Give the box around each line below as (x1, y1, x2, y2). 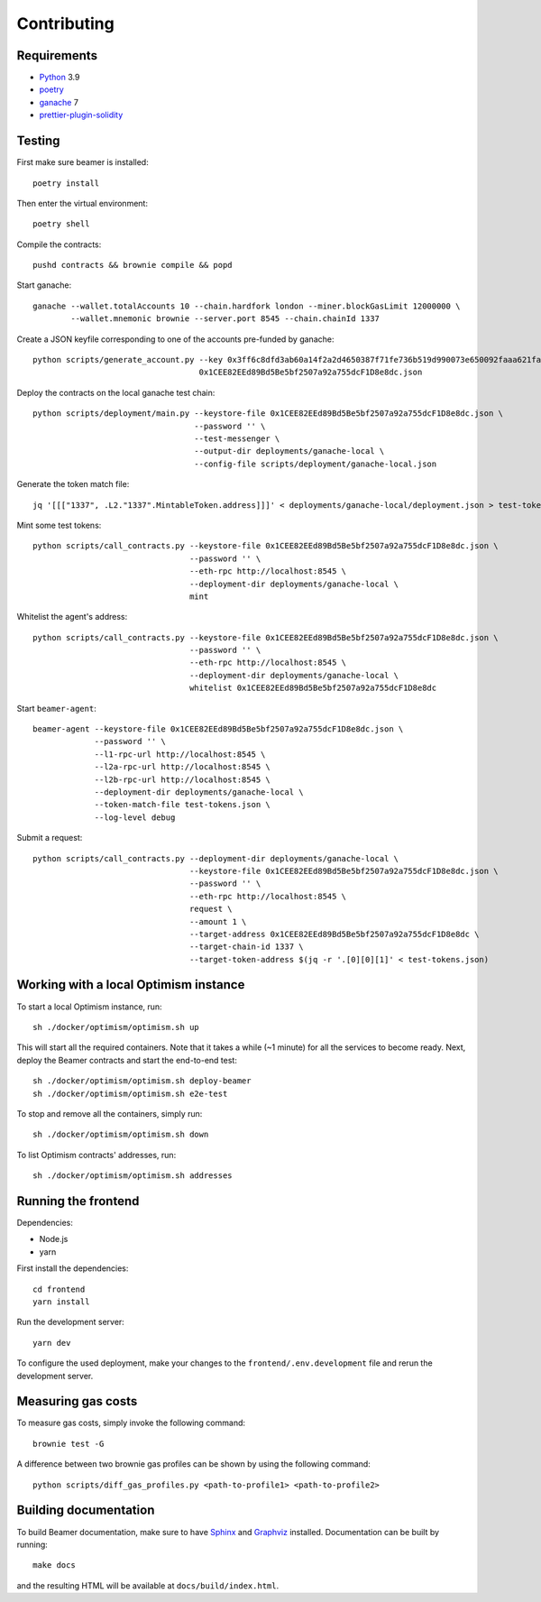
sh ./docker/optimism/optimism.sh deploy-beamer (32, 1076, 252, 1086)
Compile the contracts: (16, 239, 102, 250)
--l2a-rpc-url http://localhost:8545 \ (94, 762, 270, 772)
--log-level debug (94, 812, 176, 823)
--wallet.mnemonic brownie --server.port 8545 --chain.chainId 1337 (70, 314, 381, 324)
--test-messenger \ (194, 434, 280, 444)
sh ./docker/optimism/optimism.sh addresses (32, 1171, 234, 1181)
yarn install (32, 1296, 90, 1307)
